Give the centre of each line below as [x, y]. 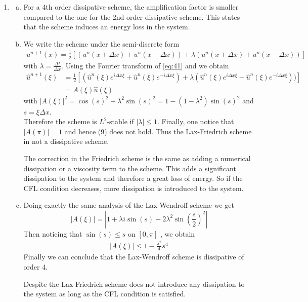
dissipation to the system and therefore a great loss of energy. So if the [133, 178]
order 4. [36, 267]
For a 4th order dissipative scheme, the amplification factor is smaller [131, 7]
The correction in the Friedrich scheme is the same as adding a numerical [137, 158]
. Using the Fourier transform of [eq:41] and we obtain [145, 65]
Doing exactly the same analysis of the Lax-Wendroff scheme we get [129, 205]
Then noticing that [53, 233]
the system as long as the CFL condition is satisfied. [105, 294]
